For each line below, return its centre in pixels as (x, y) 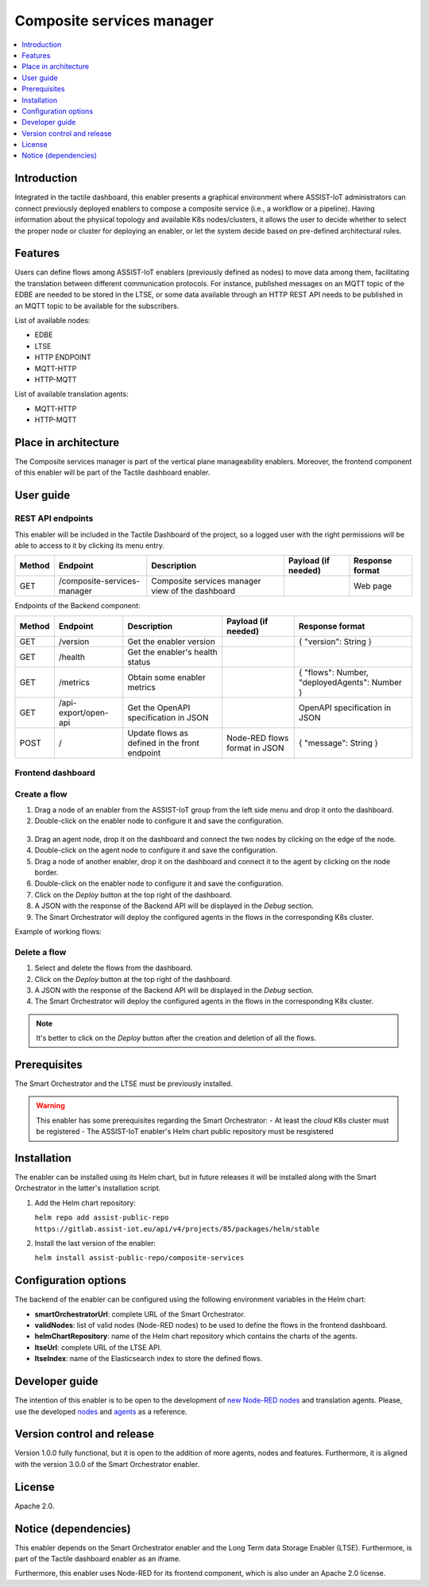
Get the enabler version (172, 642)
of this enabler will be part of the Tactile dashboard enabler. (112, 472)
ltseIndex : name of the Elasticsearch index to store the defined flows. (149, 1359)
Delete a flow (41, 952)
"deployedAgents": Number (350, 682)
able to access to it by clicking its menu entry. (89, 545)
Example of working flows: (58, 931)
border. (46, 873)
